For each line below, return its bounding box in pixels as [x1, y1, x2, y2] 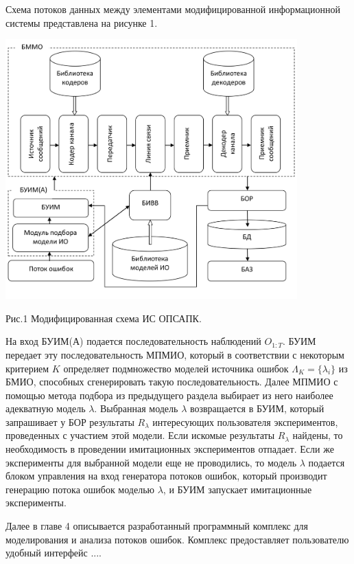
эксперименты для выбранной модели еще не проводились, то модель [5, 455, 297, 469]
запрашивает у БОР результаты [5, 414, 134, 429]
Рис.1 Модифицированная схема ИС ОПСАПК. [5, 311, 202, 325]
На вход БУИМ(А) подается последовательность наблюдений [5, 334, 261, 348]
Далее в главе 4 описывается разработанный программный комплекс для [5, 519, 309, 533]
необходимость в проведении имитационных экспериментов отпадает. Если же [5, 442, 334, 456]
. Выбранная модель [94, 401, 178, 416]
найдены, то [292, 428, 343, 442]
